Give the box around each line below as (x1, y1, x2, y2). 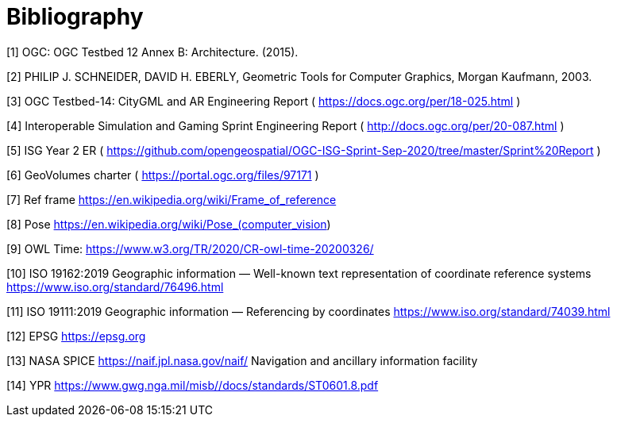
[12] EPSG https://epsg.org (6, 329, 146, 343)
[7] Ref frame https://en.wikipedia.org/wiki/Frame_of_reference (6, 192, 337, 206)
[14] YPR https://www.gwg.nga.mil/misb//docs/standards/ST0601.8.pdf (6, 378, 379, 392)
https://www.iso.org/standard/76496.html (6, 279, 224, 294)
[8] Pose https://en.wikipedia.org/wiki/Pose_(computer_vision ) (6, 217, 331, 231)
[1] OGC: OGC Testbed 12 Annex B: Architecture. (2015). (6, 44, 299, 59)
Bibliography (6, 3, 144, 30)
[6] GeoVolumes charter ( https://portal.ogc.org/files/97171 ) (6, 167, 319, 182)
